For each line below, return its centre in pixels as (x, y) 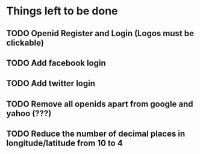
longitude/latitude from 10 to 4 (65, 143)
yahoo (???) (29, 113)
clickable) (25, 42)
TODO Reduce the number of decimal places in (96, 134)
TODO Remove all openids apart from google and (100, 104)
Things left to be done (62, 11)
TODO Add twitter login (51, 83)
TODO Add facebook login (56, 63)
